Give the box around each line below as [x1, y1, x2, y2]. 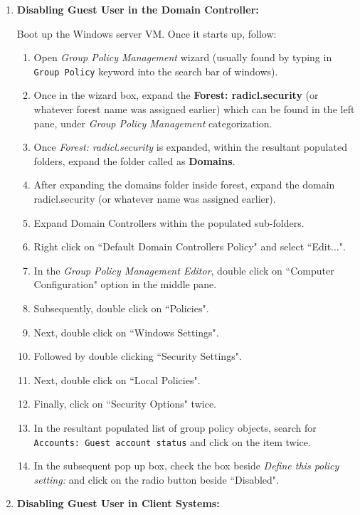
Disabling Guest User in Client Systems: [16, 496, 220, 511]
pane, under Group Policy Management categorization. [33, 115, 272, 130]
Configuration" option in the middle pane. [33, 277, 217, 292]
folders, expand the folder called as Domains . [33, 153, 235, 168]
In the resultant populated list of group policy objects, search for [33, 420, 317, 435]
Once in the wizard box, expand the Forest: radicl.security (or [33, 87, 319, 102]
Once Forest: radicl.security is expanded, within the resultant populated [33, 139, 347, 154]
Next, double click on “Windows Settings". [33, 324, 219, 339]
